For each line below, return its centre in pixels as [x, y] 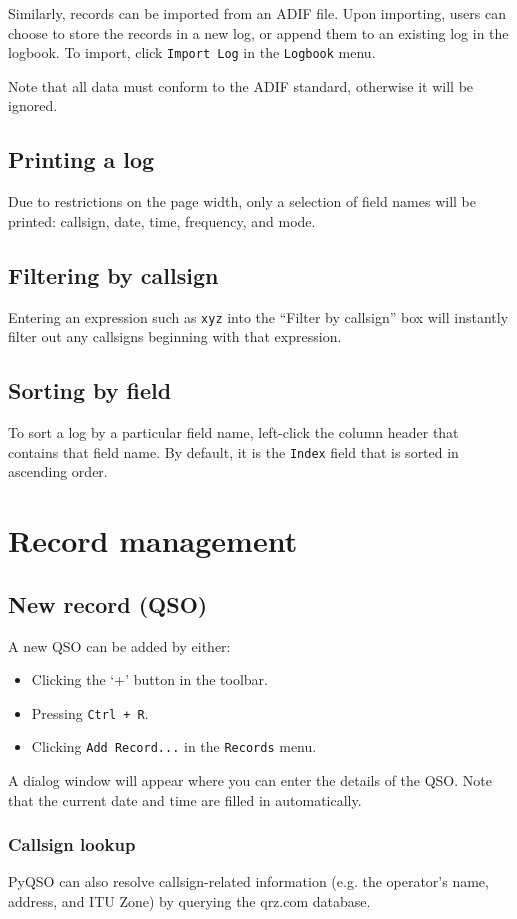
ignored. [33, 105]
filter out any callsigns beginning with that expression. [175, 336]
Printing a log [81, 159]
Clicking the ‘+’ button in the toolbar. [149, 679]
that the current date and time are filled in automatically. [185, 799]
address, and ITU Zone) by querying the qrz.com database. [189, 901]
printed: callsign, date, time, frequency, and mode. [162, 220]
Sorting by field [90, 390]
